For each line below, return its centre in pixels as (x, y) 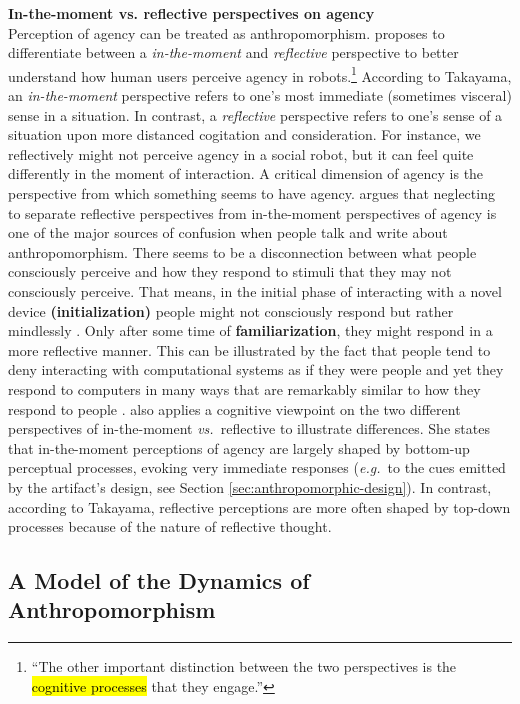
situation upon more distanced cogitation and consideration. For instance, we (244, 134)
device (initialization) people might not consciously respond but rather (231, 310)
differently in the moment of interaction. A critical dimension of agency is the (246, 173)
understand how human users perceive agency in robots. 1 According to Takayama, (260, 74)
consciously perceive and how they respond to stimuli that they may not (230, 271)
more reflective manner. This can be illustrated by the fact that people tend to (249, 349)
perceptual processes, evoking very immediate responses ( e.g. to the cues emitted (257, 467)
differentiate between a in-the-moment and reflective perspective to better (233, 52)
